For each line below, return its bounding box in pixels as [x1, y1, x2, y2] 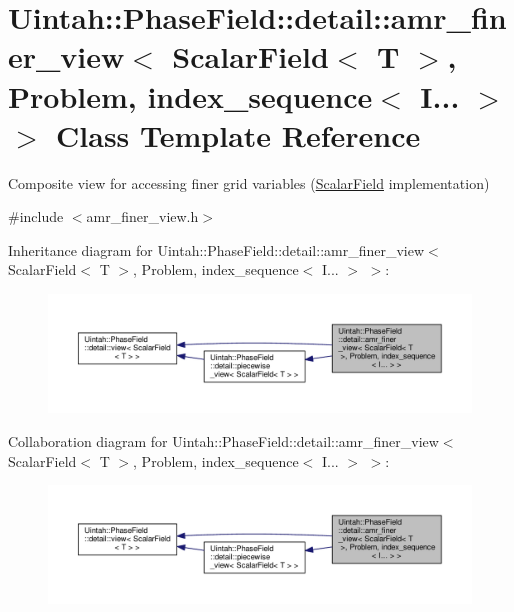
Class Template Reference [56, 114, 421, 155]
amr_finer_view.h [86, 206, 199, 227]
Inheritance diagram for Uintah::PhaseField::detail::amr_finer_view [8, 239, 425, 260]
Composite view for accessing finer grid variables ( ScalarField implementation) [8, 172, 490, 193]
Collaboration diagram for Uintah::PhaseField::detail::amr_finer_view [8, 430, 439, 451]
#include [8, 206, 64, 227]
